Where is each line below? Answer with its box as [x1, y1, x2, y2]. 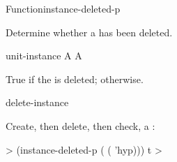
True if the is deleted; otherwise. [6, 71, 144, 86]
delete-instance [6, 95, 69, 110]
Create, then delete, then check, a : [6, 118, 155, 133]
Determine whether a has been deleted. [6, 24, 173, 39]
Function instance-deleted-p [6, 1, 121, 15]
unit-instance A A [6, 48, 82, 63]
